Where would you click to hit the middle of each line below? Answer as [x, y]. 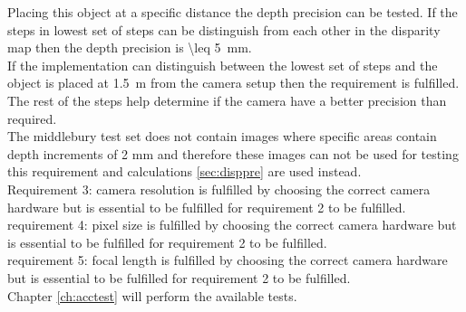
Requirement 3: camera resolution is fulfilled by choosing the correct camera [219, 189]
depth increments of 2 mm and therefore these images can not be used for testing [233, 153]
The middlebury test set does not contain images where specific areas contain [222, 136]
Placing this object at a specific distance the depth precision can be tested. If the [233, 12]
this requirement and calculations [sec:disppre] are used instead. [184, 171]
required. [32, 118]
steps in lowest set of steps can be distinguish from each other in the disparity [224, 29]
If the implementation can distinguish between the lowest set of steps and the [223, 65]
